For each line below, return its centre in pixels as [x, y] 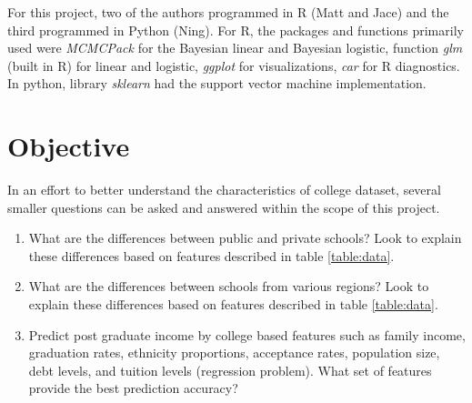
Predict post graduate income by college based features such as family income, [247, 334]
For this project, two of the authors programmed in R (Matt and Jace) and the [228, 12]
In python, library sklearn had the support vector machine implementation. [217, 83]
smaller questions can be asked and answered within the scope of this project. [224, 207]
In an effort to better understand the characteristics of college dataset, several [224, 190]
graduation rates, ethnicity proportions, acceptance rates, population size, [234, 353]
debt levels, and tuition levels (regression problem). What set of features [230, 370]
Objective [69, 146]
